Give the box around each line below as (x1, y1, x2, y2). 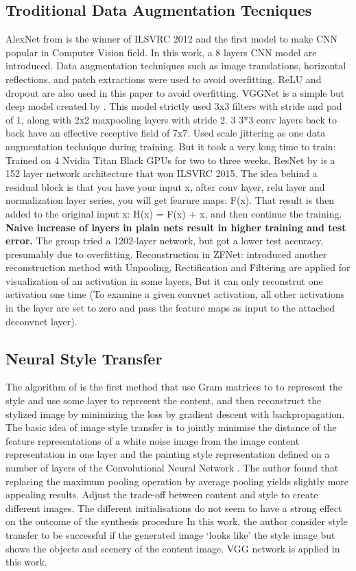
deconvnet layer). (5, 314, 78, 328)
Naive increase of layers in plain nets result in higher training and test (5, 220, 346, 234)
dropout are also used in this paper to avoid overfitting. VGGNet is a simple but (5, 85, 345, 100)
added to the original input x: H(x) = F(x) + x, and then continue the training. (5, 206, 342, 220)
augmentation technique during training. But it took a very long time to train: (5, 139, 336, 153)
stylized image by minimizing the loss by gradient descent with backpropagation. (5, 406, 345, 421)
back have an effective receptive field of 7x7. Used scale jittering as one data (5, 126, 326, 140)
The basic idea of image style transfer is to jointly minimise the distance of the (5, 420, 337, 434)
